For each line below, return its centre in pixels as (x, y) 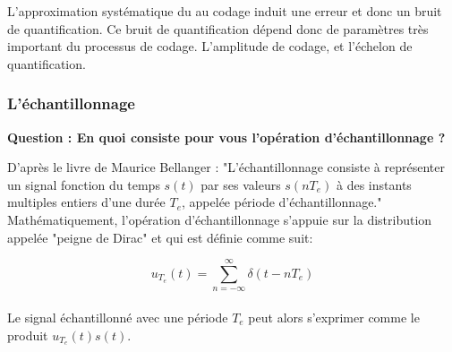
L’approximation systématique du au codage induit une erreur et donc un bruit (225, 11)
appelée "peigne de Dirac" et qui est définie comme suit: (160, 237)
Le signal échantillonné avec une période (118, 317)
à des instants (374, 184)
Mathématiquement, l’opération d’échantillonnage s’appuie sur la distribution (220, 219)
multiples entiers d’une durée (86, 202)
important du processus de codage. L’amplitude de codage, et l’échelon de (210, 46)
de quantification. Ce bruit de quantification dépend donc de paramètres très (218, 28)
